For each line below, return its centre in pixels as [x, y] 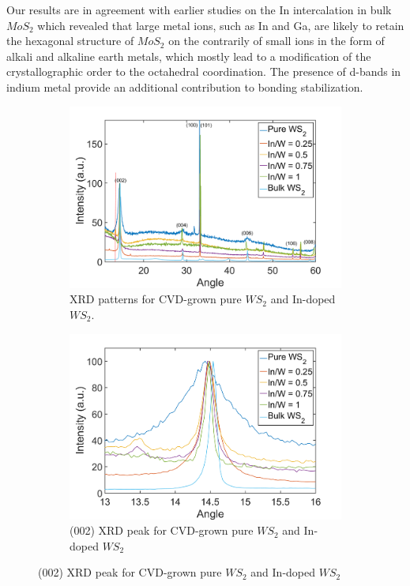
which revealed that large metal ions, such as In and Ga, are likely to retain [221, 25]
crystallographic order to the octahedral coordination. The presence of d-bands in [204, 71]
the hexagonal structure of [70, 41]
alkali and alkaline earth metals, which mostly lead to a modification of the [189, 56]
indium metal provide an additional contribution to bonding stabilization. [185, 86]
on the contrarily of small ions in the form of [276, 41]
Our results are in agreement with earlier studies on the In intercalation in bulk [199, 9]
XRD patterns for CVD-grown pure [156, 299]
